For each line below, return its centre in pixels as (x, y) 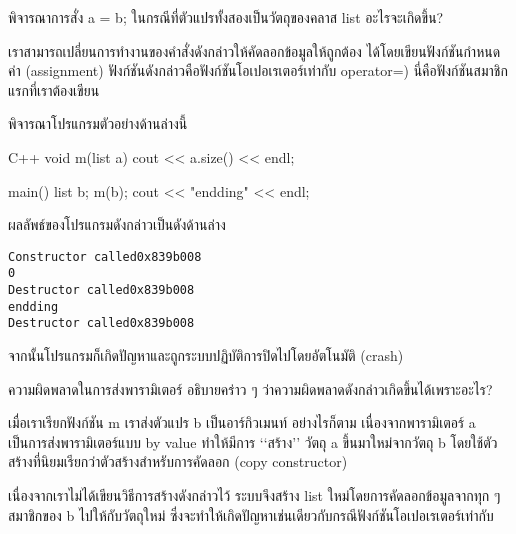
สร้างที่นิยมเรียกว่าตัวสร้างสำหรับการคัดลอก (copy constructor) (178, 461)
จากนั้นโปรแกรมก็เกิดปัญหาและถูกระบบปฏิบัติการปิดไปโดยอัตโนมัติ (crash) (206, 355)
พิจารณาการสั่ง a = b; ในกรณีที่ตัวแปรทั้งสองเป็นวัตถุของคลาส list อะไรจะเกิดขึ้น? (226, 17)
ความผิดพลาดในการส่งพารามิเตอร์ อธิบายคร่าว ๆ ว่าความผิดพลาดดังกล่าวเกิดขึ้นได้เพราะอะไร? (250, 388)
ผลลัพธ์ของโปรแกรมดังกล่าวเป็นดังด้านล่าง (117, 224)
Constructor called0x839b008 (105, 256)
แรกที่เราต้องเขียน (54, 89)
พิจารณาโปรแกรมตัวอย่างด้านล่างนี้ (98, 123)
